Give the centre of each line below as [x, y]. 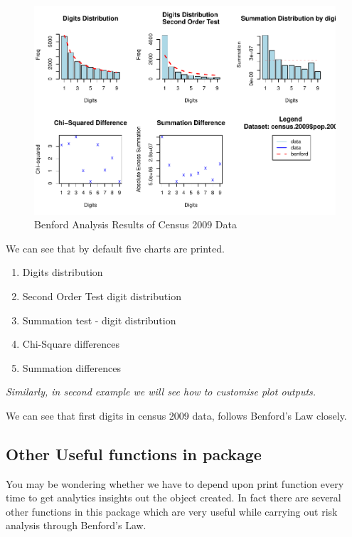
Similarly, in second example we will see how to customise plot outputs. [161, 392]
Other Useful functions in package [134, 453]
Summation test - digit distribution [99, 320]
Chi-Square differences [71, 344]
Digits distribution [63, 272]
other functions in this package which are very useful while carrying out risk [172, 511]
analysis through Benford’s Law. [76, 525]
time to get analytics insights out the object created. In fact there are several [174, 498]
